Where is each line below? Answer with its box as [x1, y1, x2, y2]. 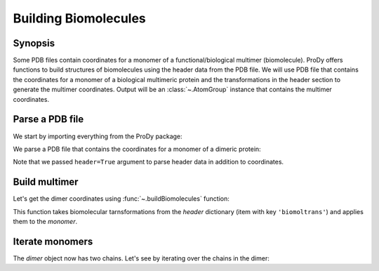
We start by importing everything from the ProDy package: [13, 132, 182, 140]
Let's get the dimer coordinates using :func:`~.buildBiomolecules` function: [13, 194, 230, 203]
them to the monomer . [13, 218, 77, 225]
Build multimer [13, 176, 79, 188]
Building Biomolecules [13, 11, 147, 26]
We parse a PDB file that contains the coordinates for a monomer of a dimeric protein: [13, 145, 261, 153]
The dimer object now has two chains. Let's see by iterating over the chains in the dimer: [13, 253, 270, 263]
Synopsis [13, 37, 55, 49]
